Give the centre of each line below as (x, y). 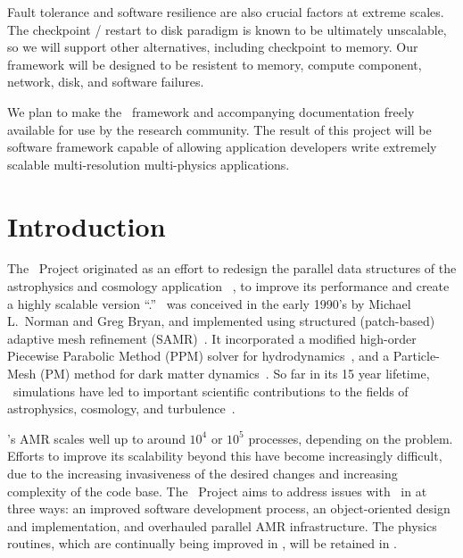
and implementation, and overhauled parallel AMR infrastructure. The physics (222, 525)
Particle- (416, 356)
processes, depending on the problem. (351, 438)
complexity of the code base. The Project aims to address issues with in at (217, 491)
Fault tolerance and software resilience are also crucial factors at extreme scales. (226, 12)
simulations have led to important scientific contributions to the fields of (211, 391)
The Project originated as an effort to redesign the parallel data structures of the (232, 268)
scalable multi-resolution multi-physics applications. (149, 164)
